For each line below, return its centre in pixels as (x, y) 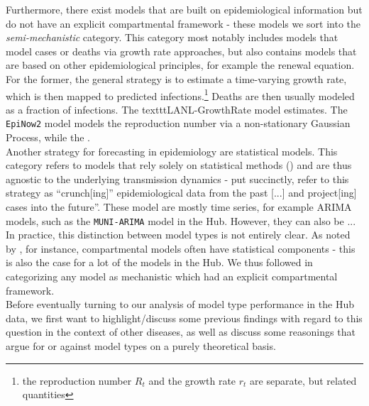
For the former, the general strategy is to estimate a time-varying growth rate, (176, 78)
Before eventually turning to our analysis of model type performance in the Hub (180, 304)
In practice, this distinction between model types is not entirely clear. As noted (178, 235)
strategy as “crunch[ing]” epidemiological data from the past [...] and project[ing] (181, 193)
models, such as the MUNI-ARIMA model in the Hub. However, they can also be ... (181, 220)
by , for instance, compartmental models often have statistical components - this (181, 248)
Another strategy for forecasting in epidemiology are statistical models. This (172, 151)
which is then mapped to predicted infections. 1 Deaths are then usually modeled (180, 94)
